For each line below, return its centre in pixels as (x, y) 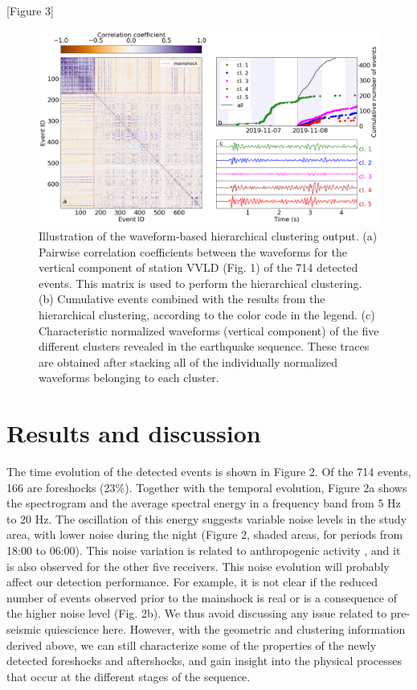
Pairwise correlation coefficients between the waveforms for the (193, 251)
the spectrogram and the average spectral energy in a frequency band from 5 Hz (204, 503)
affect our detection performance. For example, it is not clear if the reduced (192, 582)
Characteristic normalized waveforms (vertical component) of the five (209, 330)
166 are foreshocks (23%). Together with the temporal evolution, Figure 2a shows (207, 487)
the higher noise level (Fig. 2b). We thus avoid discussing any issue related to (197, 613)
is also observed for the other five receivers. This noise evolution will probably (198, 566)
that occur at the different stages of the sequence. (129, 676)
